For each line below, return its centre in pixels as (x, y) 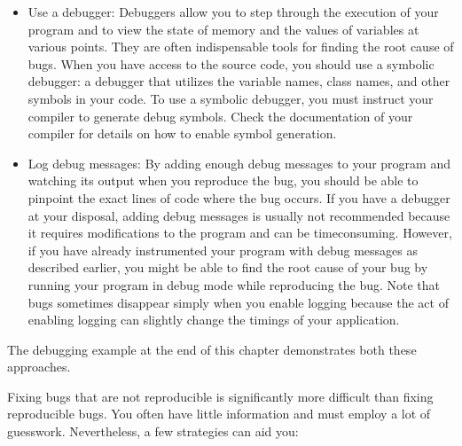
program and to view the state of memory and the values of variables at (223, 29)
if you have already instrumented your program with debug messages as (223, 250)
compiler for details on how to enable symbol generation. (182, 133)
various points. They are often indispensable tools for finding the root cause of (241, 47)
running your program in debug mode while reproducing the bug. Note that (234, 284)
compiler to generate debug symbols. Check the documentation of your (220, 116)
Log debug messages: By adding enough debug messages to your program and (239, 163)
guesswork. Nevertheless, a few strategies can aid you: (153, 431)
